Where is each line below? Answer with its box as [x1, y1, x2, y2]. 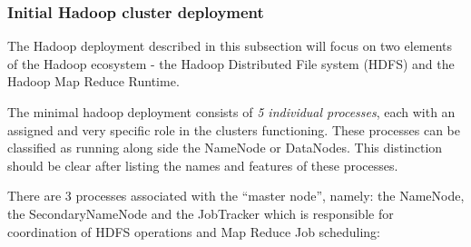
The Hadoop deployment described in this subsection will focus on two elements [7, 36, 453, 55]
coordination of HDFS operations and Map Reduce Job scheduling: [7, 222, 380, 241]
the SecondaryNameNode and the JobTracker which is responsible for [7, 203, 394, 222]
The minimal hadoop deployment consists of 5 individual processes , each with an [7, 103, 456, 121]
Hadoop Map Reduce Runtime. [7, 72, 180, 91]
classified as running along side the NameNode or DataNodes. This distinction [7, 138, 443, 157]
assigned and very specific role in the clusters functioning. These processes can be [7, 120, 460, 139]
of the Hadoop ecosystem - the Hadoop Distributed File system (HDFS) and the [7, 54, 455, 73]
